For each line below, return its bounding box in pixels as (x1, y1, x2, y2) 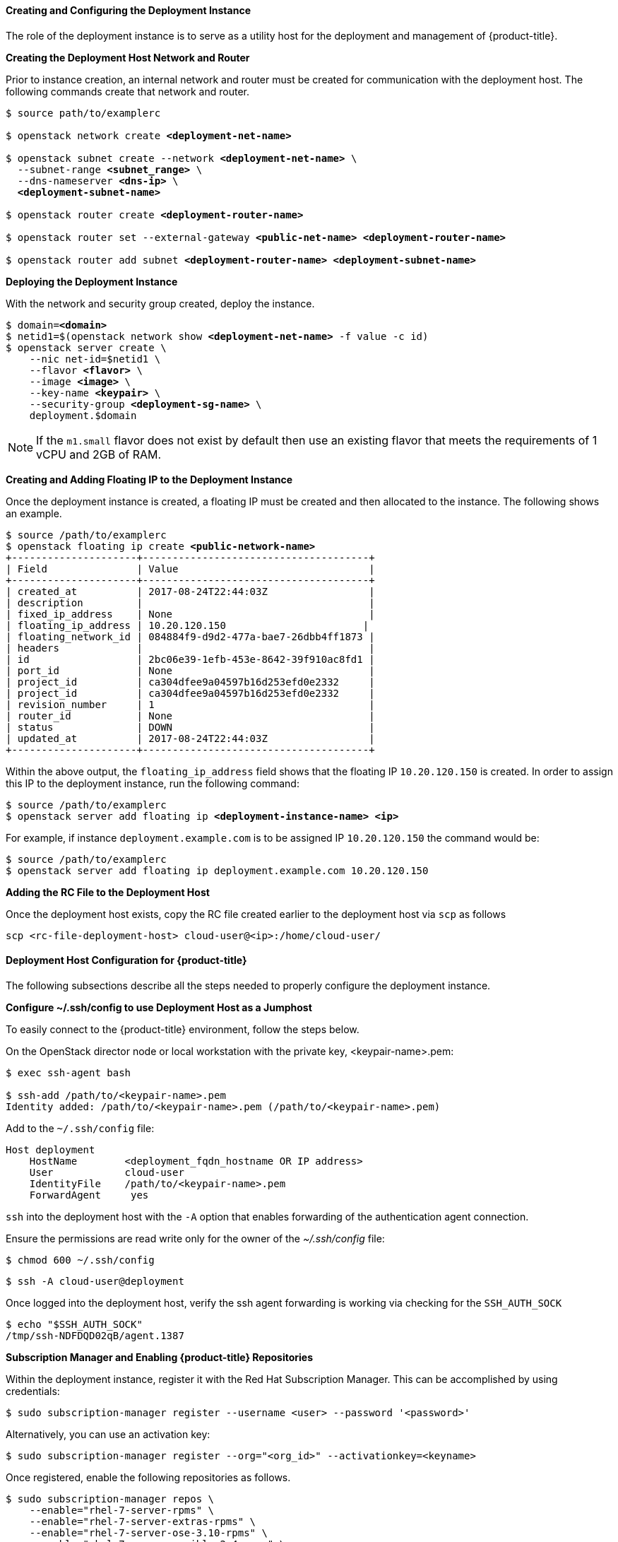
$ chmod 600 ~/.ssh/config (6, 1254, 155, 1266)
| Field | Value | (6, 563, 375, 575)
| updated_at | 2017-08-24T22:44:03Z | (6, 732, 375, 744)
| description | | (6, 596, 375, 608)
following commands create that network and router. (6, 85, 249, 98)
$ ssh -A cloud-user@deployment (6, 1275, 184, 1287)
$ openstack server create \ (6, 341, 167, 353)
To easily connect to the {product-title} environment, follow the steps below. (6, 1023, 359, 1035)
